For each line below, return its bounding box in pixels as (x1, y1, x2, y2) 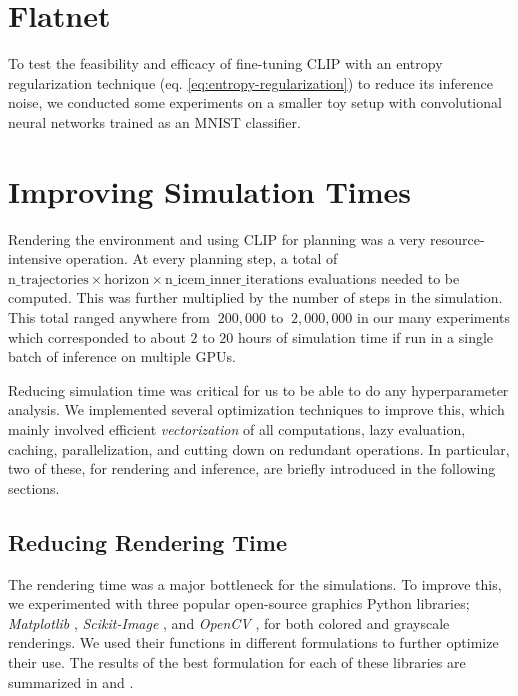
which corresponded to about (8, 326, 186, 347)
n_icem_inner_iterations (164, 272, 304, 287)
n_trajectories (8, 272, 89, 287)
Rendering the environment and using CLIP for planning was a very (8, 228, 426, 249)
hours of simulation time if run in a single (238, 326, 494, 347)
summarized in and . (8, 671, 134, 692)
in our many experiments (357, 307, 511, 327)
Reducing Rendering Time (8, 526, 287, 557)
